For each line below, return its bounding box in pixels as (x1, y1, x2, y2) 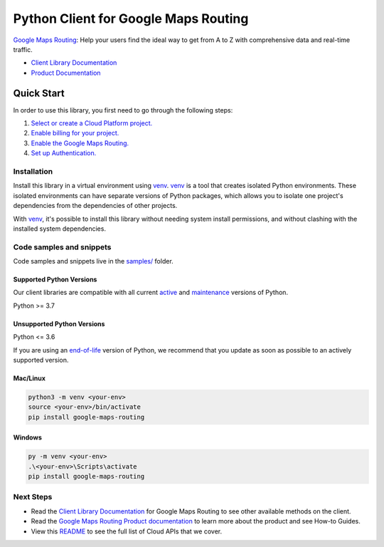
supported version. (13, 355, 69, 364)
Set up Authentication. (31, 149, 97, 157)
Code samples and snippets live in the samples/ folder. (13, 257, 174, 266)
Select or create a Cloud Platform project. (31, 119, 153, 127)
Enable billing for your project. (31, 129, 119, 137)
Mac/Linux (13, 374, 46, 382)
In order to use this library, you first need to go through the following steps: (13, 105, 233, 114)
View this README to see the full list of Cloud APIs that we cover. (31, 527, 223, 536)
